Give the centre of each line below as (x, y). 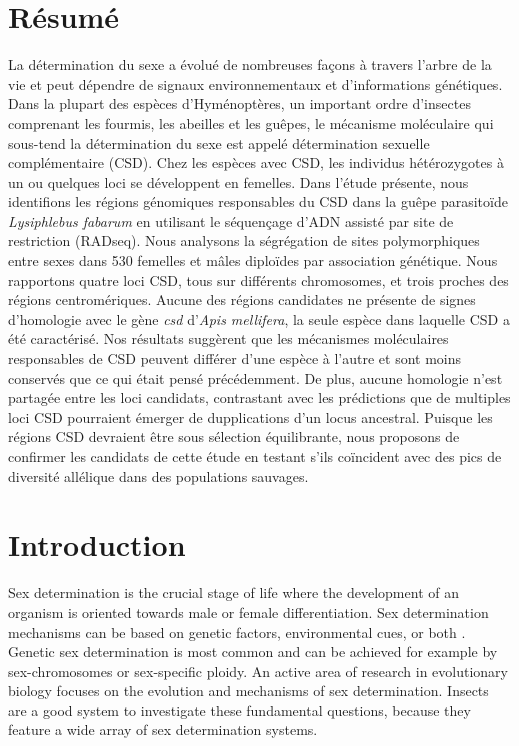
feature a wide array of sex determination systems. (163, 729)
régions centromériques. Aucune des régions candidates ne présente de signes (242, 299)
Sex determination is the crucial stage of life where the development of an (233, 592)
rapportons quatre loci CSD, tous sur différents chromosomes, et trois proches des (258, 279)
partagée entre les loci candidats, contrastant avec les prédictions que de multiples (259, 397)
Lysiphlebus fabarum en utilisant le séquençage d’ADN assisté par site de (231, 220)
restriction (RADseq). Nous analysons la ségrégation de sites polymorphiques (244, 240)
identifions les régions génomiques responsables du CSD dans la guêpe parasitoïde (258, 201)
